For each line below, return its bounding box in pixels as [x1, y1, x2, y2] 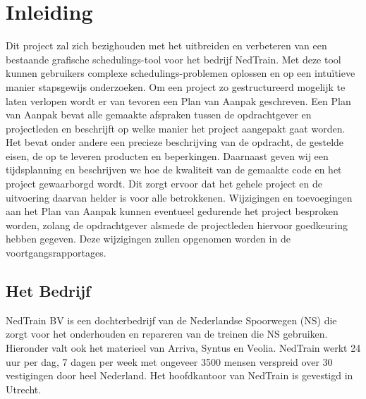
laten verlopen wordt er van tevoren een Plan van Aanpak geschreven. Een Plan [6, 93, 351, 108]
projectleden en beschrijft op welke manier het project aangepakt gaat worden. [6, 121, 346, 135]
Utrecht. [6, 381, 42, 396]
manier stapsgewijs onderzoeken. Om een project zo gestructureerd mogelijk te [6, 79, 346, 94]
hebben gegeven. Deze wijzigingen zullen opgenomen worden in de [6, 231, 291, 246]
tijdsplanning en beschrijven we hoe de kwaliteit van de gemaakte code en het [6, 162, 342, 177]
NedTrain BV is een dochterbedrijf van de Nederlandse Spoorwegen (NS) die [6, 312, 337, 327]
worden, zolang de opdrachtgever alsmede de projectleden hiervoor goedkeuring [6, 217, 348, 232]
